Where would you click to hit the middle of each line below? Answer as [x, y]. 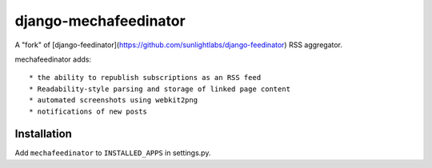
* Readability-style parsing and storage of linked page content [160, 89]
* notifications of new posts [88, 111]
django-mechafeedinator [100, 21]
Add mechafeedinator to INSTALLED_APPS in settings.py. [113, 153]
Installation [43, 134]
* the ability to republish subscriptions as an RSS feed [145, 78]
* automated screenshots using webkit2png [114, 100]
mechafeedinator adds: [53, 59]
